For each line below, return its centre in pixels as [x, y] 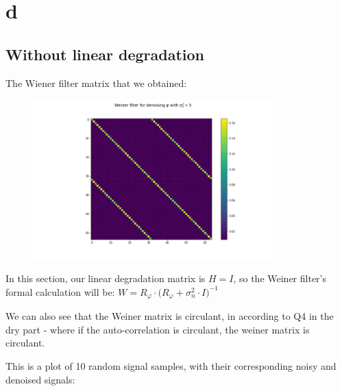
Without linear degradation [105, 54]
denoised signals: [40, 379]
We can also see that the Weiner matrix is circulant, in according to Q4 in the [170, 316]
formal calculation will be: [60, 291]
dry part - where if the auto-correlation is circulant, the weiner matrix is [158, 329]
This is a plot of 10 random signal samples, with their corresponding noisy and [171, 365]
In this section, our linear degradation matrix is [106, 278]
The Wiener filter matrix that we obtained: [96, 83]
